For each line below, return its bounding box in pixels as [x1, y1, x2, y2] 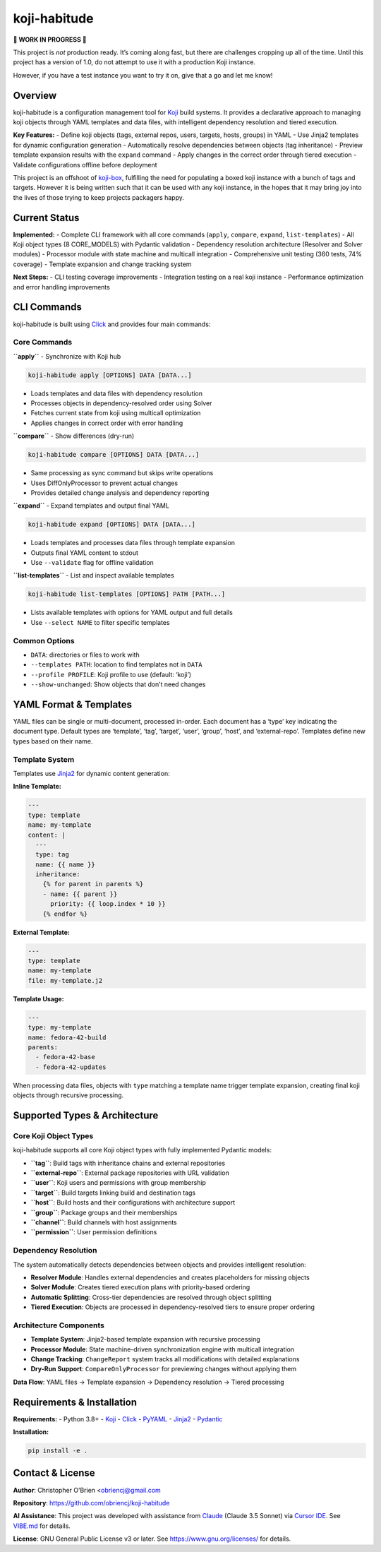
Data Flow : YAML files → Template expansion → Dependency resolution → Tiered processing [13, 1378, 285, 1386]
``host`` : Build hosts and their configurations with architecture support [30, 1198, 236, 1207]
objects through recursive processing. [13, 1091, 124, 1099]
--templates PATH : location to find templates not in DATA [30, 660, 202, 669]
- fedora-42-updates [35, 1063, 107, 1071]
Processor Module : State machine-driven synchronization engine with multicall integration [30, 1345, 295, 1354]
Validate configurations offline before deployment [13, 160, 158, 169]
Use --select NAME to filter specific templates [30, 618, 170, 626]
